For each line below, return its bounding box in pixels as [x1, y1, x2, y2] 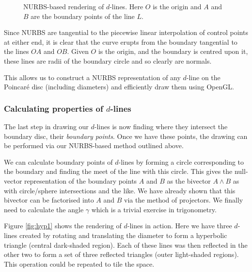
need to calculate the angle [4, 204, 84, 214]
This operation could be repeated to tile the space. [4, 258, 155, 269]
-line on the [186, 72, 220, 82]
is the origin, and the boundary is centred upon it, [98, 46, 248, 56]
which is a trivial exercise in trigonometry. [91, 204, 217, 214]
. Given [67, 46, 89, 56]
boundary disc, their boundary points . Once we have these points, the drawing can [4, 131, 248, 141]
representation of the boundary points [24, 175, 137, 186]
